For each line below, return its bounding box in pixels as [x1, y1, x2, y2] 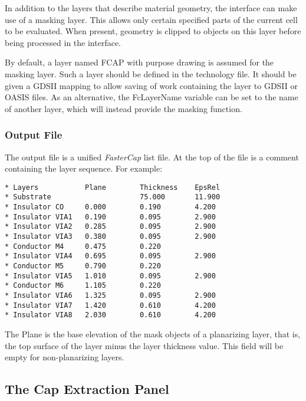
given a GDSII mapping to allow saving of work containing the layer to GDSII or [5, 79, 298, 91]
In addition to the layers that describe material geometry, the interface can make [5, 2, 297, 14]
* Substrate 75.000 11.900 [5, 193, 221, 202]
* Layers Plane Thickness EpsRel [5, 183, 221, 192]
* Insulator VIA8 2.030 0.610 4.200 [5, 311, 216, 320]
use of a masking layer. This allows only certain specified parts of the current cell [5, 13, 298, 25]
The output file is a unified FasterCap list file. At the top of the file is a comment [5, 150, 299, 163]
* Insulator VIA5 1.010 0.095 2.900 [5, 271, 216, 280]
